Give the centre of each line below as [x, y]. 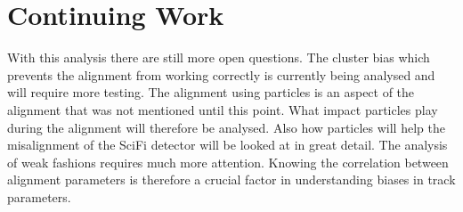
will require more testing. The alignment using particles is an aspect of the [211, 92]
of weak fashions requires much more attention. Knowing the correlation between [228, 162]
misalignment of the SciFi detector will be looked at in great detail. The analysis [227, 145]
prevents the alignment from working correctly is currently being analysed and [221, 74]
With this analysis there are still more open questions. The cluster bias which [219, 57]
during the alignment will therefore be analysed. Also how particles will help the [226, 127]
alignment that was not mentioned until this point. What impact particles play [223, 109]
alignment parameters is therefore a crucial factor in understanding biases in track [231, 179]
